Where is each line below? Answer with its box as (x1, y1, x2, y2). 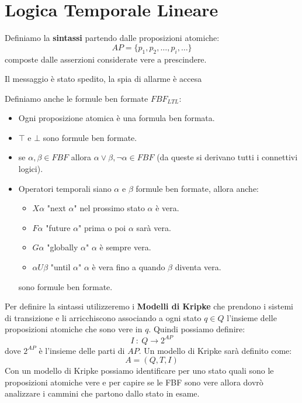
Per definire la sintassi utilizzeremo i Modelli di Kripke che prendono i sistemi (5, 300, 293, 312)
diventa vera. (175, 261, 221, 273)
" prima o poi (78, 221, 126, 233)
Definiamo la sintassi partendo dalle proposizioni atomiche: (5, 32, 220, 44)
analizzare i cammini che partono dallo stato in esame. (5, 387, 200, 399)
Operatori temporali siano (18, 182, 112, 194)
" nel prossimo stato (74, 202, 145, 214)
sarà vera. (136, 221, 171, 233)
